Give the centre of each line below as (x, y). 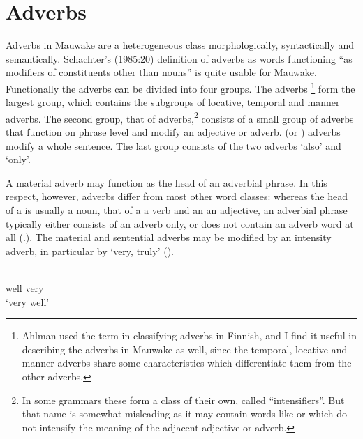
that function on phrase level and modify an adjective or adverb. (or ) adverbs (173, 132)
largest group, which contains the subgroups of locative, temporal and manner (173, 102)
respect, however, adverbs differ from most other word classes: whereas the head (177, 196)
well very (25, 287)
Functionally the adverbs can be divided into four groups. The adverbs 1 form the (180, 87)
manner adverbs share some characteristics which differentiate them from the (187, 363)
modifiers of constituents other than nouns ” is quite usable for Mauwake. (161, 72)
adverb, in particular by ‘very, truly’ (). (90, 251)
